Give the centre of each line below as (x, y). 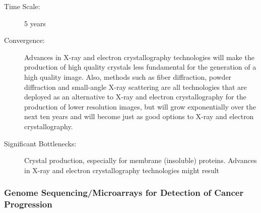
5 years (35, 23)
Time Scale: (22, 6)
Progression (28, 204)
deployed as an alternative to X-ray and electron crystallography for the (135, 97)
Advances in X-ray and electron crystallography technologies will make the (139, 57)
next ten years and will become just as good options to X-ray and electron (139, 116)
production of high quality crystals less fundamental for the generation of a (140, 67)
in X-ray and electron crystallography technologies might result (122, 170)
